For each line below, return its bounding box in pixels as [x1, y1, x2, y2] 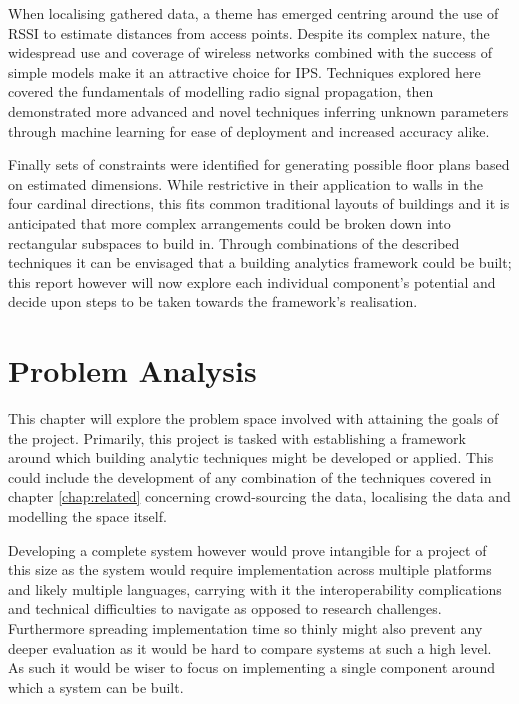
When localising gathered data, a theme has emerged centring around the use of [8, 3, 499, 23]
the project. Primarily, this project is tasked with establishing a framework [8, 427, 466, 448]
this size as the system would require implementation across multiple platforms [8, 559, 492, 580]
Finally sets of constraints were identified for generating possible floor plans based [8, 154, 510, 175]
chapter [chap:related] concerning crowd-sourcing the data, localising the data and [8, 486, 511, 507]
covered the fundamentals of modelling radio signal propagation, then [8, 81, 434, 102]
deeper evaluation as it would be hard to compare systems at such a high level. [8, 637, 492, 658]
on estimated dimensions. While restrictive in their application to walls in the [8, 173, 483, 194]
